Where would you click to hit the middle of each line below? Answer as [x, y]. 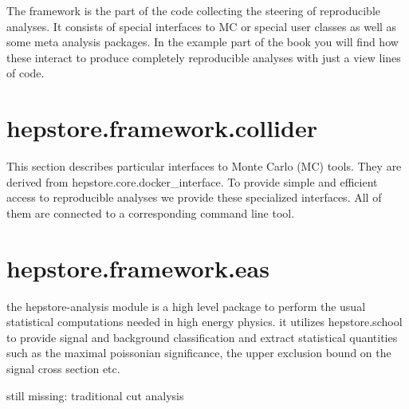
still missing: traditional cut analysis [95, 395]
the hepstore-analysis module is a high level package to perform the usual [186, 306]
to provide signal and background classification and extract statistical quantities [202, 337]
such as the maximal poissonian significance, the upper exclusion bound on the [199, 353]
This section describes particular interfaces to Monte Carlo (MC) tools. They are [204, 166]
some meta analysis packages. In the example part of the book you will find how [203, 42]
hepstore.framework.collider [162, 128]
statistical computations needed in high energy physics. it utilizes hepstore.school [204, 322]
